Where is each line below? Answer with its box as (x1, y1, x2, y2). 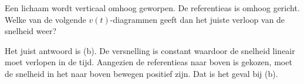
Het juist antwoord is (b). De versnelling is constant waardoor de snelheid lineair (5, 44, 295, 56)
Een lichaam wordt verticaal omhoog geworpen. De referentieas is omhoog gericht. (5, 2, 300, 14)
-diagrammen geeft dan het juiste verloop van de (110, 13, 285, 25)
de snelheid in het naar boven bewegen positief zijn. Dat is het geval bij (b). (5, 67, 278, 79)
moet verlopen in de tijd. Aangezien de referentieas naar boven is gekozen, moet (5, 56, 292, 68)
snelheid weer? (5, 25, 56, 37)
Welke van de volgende (5, 13, 86, 25)
